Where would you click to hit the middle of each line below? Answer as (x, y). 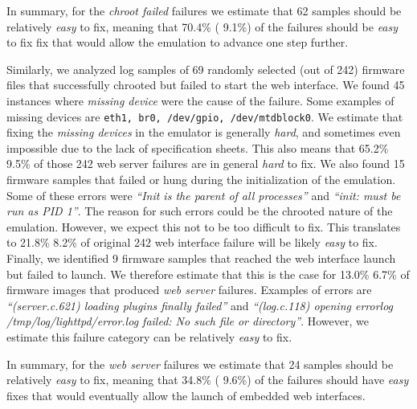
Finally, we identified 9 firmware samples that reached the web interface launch (201, 258)
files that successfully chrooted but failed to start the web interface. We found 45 (206, 85)
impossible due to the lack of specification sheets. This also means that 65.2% (198, 147)
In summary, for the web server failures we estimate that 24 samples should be (200, 364)
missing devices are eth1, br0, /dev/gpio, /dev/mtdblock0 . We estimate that (205, 116)
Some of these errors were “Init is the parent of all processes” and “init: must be (204, 195)
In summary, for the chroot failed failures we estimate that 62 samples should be (204, 10)
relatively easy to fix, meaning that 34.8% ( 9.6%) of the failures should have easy (208, 380)
